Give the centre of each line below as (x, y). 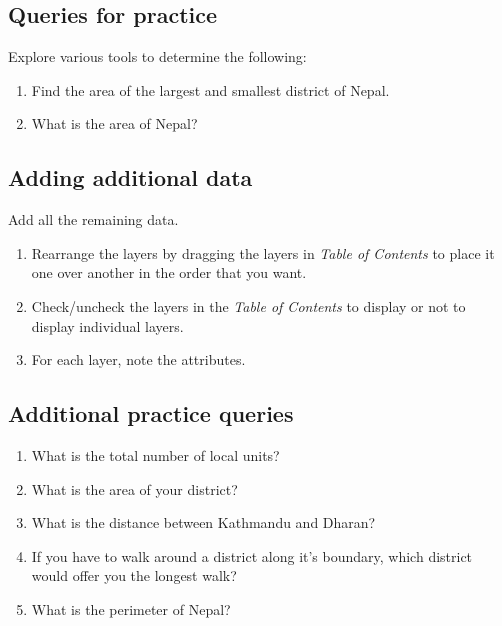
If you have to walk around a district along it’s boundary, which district (252, 555)
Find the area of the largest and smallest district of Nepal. (210, 89)
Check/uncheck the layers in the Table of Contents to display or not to (248, 305)
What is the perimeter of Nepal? (131, 608)
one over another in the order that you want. (169, 272)
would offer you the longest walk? (134, 575)
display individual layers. (107, 325)
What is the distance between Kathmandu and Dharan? (203, 522)
